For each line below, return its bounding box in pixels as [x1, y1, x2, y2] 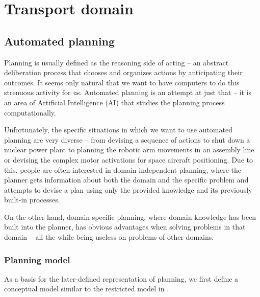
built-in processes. [4, 194, 60, 205]
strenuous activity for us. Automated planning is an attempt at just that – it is [4, 87, 252, 98]
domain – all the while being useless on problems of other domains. [4, 232, 214, 242]
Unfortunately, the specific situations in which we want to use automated [4, 124, 232, 135]
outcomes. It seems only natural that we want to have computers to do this [4, 77, 240, 87]
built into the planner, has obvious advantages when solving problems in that [4, 221, 246, 232]
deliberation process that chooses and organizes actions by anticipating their [4, 67, 243, 78]
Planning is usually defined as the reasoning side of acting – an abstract [4, 57, 229, 67]
